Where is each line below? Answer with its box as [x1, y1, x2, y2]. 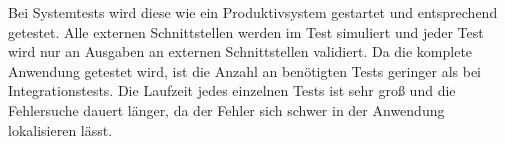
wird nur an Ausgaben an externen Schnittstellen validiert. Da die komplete [8, 41, 473, 62]
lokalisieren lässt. [8, 119, 113, 140]
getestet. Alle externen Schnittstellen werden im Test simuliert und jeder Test [8, 21, 484, 42]
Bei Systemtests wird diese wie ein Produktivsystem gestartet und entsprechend [8, 2, 498, 22]
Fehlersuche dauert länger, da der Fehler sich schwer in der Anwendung [8, 99, 445, 120]
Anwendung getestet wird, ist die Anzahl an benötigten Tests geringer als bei [8, 60, 481, 81]
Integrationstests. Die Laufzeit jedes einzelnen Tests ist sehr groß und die [8, 80, 456, 101]
